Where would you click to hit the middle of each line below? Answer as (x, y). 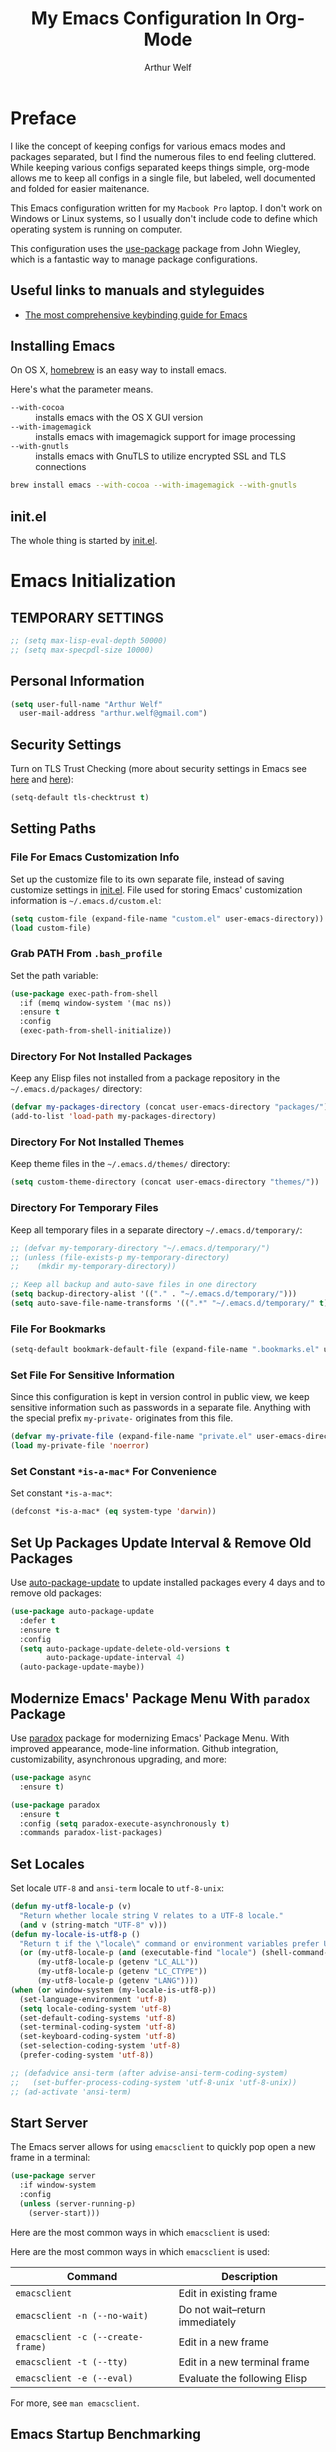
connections (61, 467)
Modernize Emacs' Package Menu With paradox (160, 1698)
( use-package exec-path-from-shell (84, 993)
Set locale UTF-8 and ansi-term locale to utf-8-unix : (117, 1888)
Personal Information (77, 681)
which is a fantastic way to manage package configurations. (134, 259)
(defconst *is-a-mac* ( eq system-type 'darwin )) (113, 1512)
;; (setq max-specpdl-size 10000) (82, 650)
